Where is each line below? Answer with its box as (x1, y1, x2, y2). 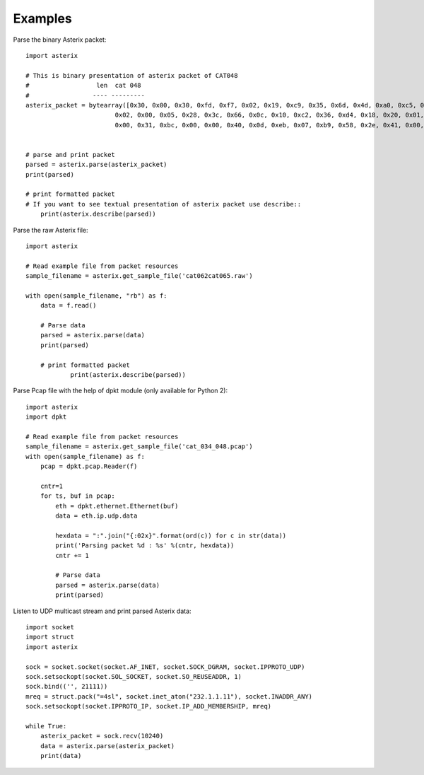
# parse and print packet (25, 151, 116, 158)
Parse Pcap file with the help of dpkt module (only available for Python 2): (13, 386, 228, 395)
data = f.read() (40, 301, 97, 310)
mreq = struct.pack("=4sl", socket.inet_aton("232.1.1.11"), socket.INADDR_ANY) (25, 692, 313, 700)
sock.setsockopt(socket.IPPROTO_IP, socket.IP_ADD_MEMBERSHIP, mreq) (25, 702, 272, 711)
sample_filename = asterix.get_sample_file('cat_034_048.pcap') (25, 443, 254, 450)
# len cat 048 (25, 81, 141, 90)
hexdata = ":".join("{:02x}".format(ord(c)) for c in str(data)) (55, 531, 287, 540)
